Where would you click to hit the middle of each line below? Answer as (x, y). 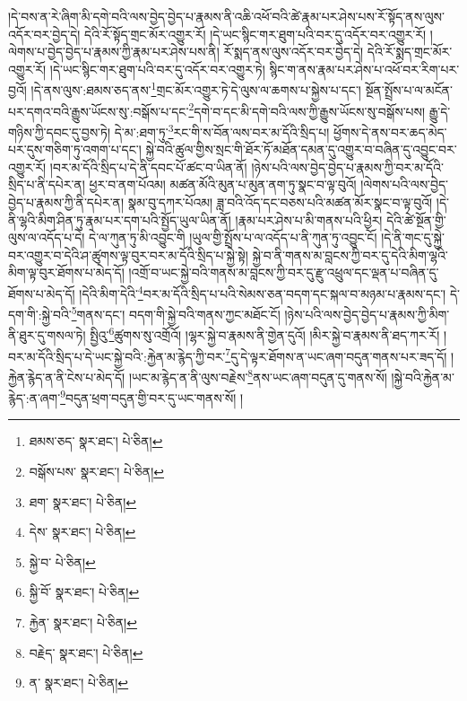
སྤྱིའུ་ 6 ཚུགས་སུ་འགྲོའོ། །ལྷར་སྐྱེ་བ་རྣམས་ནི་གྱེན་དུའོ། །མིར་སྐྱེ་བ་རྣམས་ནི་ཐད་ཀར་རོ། (265, 334)
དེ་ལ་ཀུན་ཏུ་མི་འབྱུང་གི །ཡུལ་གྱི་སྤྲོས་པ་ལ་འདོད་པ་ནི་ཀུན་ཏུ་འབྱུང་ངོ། (233, 237)
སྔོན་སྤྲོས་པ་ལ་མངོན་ (409, 90)
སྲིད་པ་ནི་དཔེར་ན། (47, 184)
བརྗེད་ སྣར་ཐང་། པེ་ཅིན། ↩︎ (86, 652)
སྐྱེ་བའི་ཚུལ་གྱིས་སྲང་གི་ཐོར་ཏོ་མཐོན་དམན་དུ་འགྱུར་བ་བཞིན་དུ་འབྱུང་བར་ (301, 149)
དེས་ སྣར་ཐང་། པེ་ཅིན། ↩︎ (82, 532)
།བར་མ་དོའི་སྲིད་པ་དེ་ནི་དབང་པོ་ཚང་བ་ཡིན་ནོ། (148, 166)
